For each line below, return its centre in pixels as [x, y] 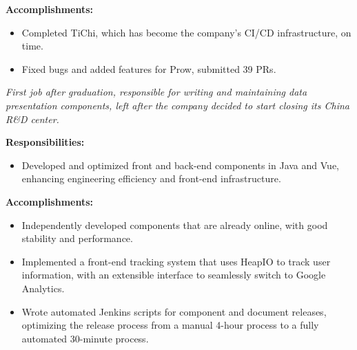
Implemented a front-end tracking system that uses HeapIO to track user [176, 261]
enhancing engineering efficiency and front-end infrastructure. [151, 178]
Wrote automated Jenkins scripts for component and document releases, [174, 311]
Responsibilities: [45, 142]
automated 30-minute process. [85, 338]
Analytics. [43, 288]
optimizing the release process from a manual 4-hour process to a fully [170, 325]
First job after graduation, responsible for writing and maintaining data [156, 92]
